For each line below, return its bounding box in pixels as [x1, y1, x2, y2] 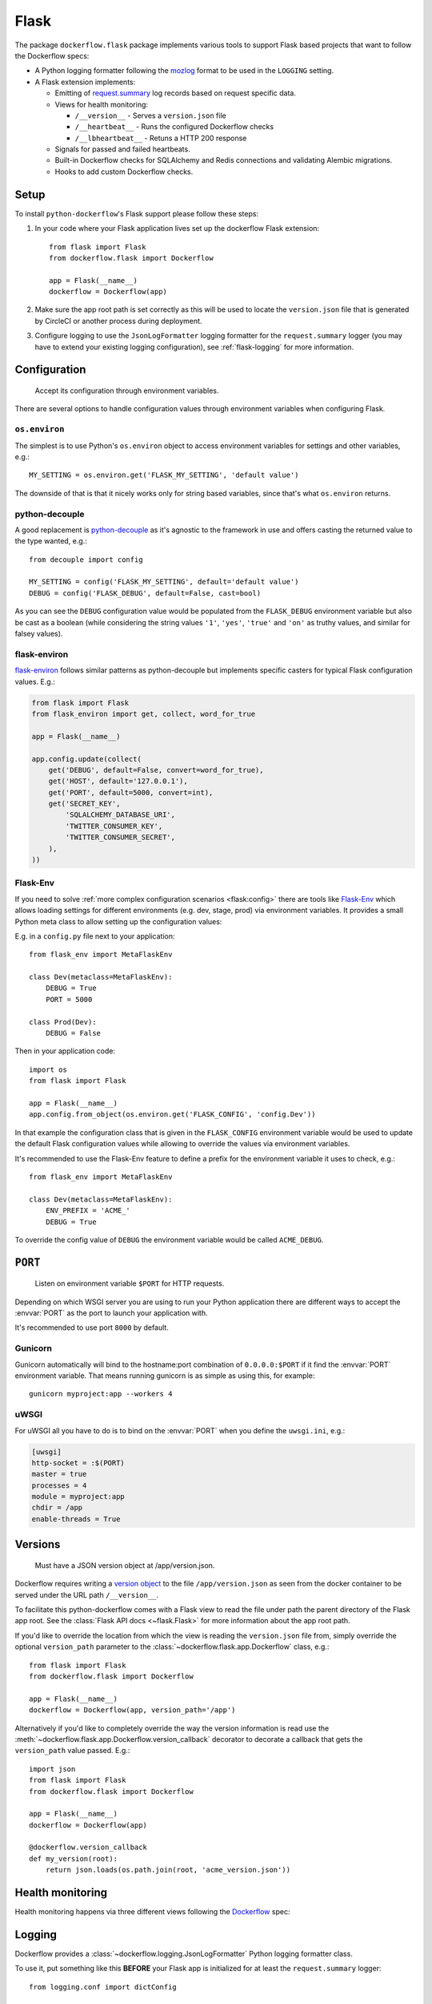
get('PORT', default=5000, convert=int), [48, 788, 214, 797]
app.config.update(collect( [31, 754, 142, 763]
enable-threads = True [31, 1514, 121, 1523]
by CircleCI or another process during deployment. [34, 316, 202, 325]
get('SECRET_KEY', [48, 799, 121, 809]
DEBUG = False [45, 1028, 102, 1038]
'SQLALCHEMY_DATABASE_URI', [65, 810, 176, 819]
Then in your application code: [14, 1046, 116, 1056]
